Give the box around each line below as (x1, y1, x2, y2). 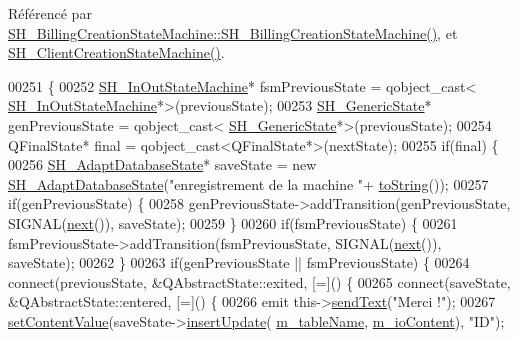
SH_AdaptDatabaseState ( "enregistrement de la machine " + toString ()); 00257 (8, 173, 489, 194)
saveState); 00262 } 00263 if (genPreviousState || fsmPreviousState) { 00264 (8, 252, 470, 273)
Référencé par (8, 3, 92, 23)
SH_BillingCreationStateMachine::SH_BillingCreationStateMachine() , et (8, 22, 458, 43)
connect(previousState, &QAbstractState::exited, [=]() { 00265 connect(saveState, (8, 271, 511, 292)
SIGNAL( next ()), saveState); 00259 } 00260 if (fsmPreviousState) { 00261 (8, 212, 458, 233)
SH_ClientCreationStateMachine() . (8, 42, 225, 63)
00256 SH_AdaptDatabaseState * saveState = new (8, 154, 317, 175)
